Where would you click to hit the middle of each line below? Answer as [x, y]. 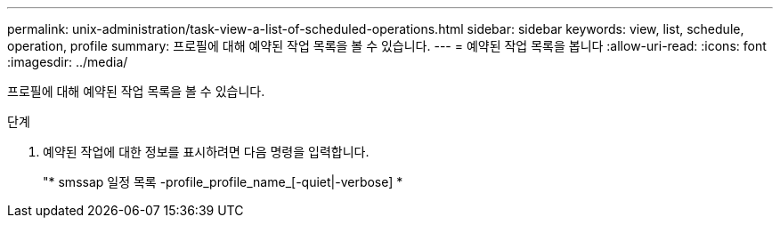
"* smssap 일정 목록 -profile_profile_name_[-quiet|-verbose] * [223, 182]
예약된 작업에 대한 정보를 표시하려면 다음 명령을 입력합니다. [206, 152]
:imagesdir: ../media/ [68, 62]
